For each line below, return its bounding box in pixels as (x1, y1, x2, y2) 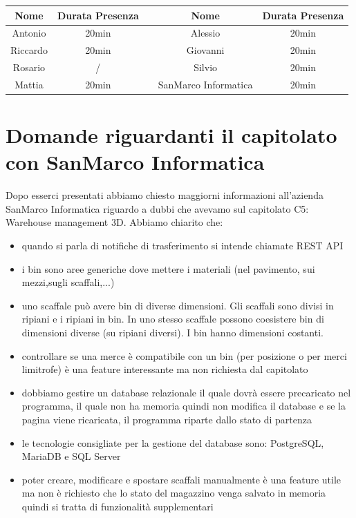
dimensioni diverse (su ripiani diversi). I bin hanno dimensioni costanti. (21, 325, 324, 340)
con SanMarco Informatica (6, 148, 265, 176)
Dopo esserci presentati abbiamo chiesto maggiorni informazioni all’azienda (6, 188, 324, 202)
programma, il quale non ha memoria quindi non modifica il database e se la (21, 399, 346, 413)
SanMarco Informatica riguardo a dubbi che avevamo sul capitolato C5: (6, 201, 309, 215)
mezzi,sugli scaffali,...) (21, 275, 115, 289)
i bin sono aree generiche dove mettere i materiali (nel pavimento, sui (21, 261, 315, 276)
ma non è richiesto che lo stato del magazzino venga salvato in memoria (21, 486, 326, 500)
